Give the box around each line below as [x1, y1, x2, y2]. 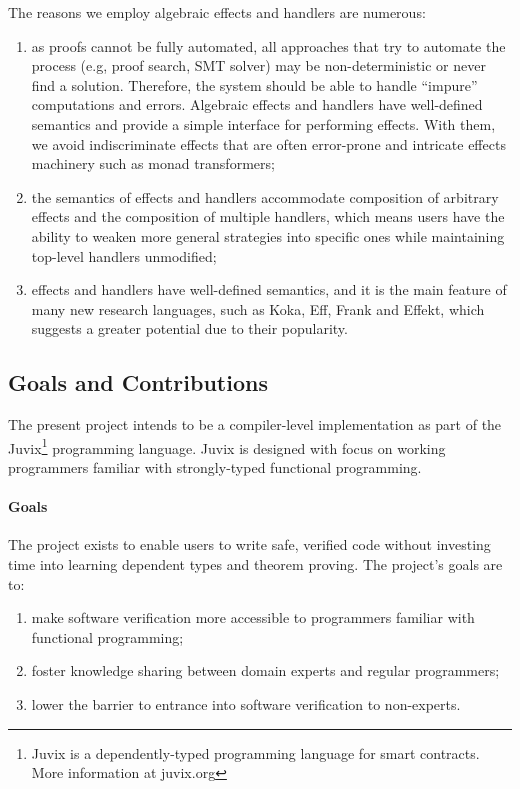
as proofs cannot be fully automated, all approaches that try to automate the [31, 35, 506, 56]
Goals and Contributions [8, 367, 268, 398]
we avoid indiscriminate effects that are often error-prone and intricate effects [31, 133, 506, 154]
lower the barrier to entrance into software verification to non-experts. [31, 693, 461, 714]
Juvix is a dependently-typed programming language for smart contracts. [31, 742, 480, 763]
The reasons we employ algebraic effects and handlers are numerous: [8, 2, 426, 22]
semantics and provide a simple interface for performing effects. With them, [31, 113, 496, 134]
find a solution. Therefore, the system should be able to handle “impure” [31, 74, 478, 95]
